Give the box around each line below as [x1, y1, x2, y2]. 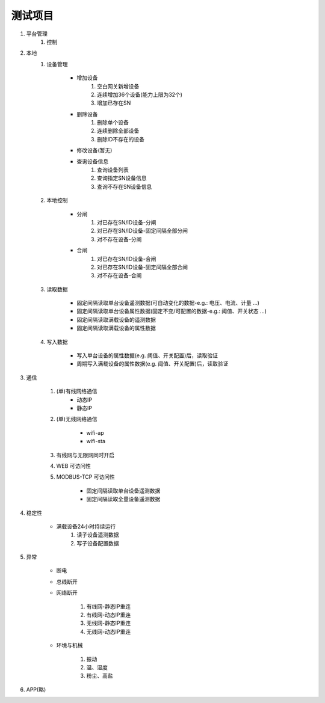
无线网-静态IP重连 [86, 619, 131, 627]
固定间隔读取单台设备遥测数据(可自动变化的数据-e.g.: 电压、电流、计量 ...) [76, 299, 260, 307]
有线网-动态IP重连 [86, 611, 131, 619]
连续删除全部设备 [97, 127, 140, 135]
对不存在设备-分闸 [97, 235, 142, 243]
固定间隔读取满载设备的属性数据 [76, 325, 156, 332]
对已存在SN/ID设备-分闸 [97, 218, 156, 226]
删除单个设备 [97, 119, 129, 126]
